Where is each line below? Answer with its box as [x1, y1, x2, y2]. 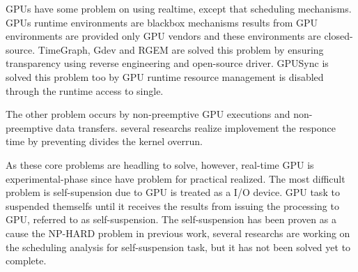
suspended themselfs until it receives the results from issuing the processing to [6, 198, 339, 213]
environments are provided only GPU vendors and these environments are [6, 29, 321, 43]
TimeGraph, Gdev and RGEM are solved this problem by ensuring [38, 42, 324, 56]
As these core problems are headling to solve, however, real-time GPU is [6, 157, 314, 172]
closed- [324, 29, 353, 43]
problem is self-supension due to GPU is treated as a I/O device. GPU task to [6, 185, 340, 199]
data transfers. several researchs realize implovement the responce [56, 120, 336, 135]
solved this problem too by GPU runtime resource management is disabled [6, 69, 324, 84]
